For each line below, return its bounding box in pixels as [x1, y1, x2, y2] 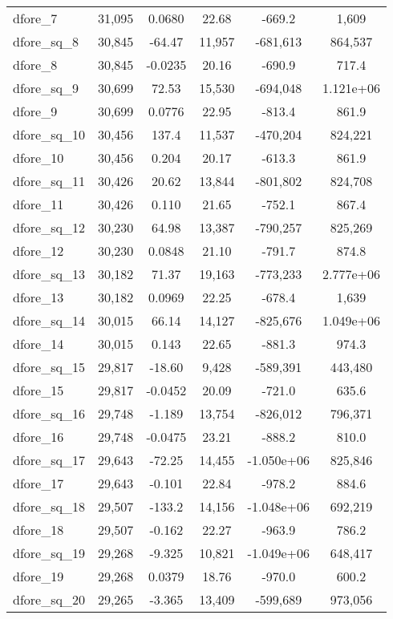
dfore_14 [13, 334, 64, 353]
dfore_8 [13, 55, 58, 74]
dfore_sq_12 [13, 218, 85, 237]
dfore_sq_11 [13, 172, 85, 190]
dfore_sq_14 [13, 311, 85, 330]
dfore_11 [13, 195, 64, 213]
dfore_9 [13, 102, 58, 120]
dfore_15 [13, 381, 64, 399]
